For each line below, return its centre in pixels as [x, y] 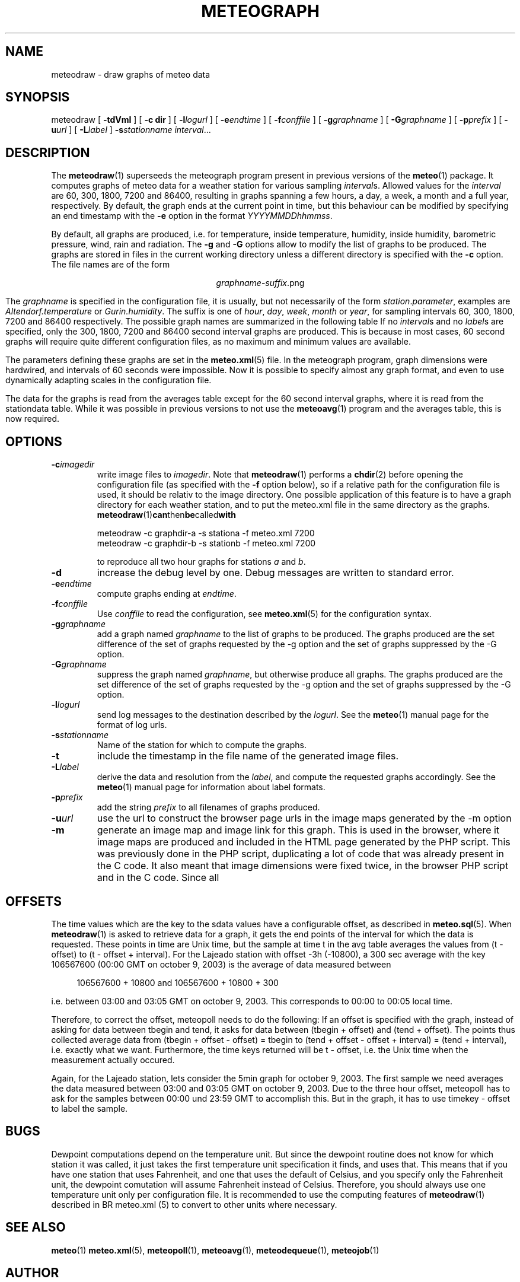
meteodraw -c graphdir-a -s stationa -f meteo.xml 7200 [206, 533]
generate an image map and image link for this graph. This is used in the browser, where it [298, 830]
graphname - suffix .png [260, 283]
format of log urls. [132, 725]
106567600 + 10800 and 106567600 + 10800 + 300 [178, 982]
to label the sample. [90, 1108]
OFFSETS [34, 901]
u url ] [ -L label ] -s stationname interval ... [131, 130]
